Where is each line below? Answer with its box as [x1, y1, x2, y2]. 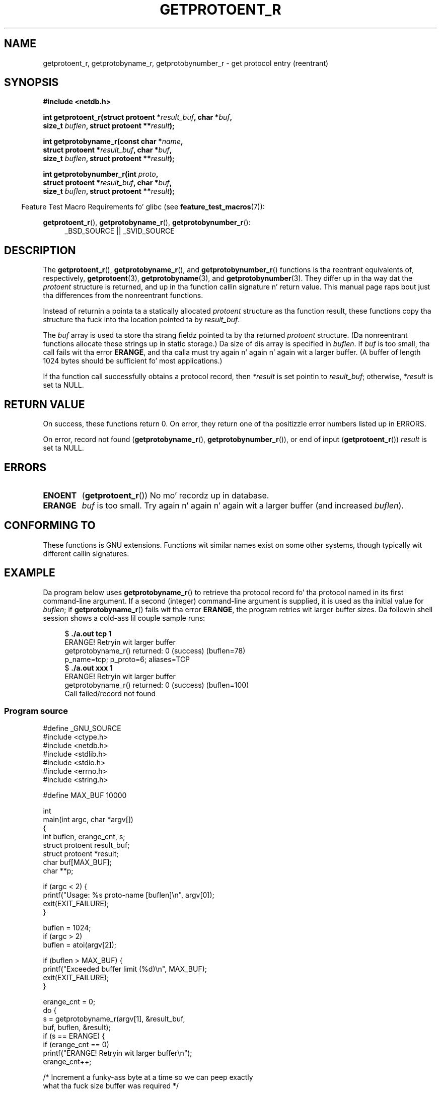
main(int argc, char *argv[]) [43, 815, 133, 824]
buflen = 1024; [43, 923, 91, 932]
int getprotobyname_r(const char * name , [43, 137, 183, 146]
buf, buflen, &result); [43, 1023, 111, 1032]
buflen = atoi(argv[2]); [43, 940, 117, 950]
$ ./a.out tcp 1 [64, 629, 112, 638]
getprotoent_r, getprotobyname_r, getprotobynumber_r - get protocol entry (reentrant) [43, 58, 329, 67]
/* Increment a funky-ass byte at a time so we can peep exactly [43, 1073, 253, 1082]
